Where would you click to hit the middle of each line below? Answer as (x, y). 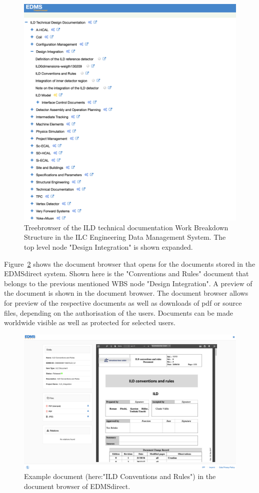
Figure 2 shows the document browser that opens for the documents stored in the (130, 263)
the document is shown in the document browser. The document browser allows (126, 293)
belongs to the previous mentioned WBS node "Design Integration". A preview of (128, 283)
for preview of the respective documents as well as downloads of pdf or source (123, 303)
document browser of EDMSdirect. (77, 486)
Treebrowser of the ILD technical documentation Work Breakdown (126, 227)
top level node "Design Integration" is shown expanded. (108, 247)
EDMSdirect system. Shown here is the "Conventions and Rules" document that (126, 273)
